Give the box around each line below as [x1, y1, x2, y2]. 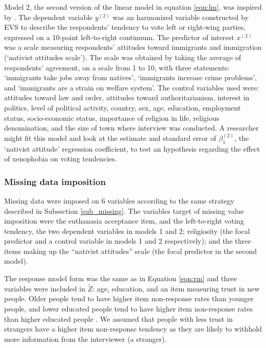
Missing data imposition [4, 175, 106, 188]
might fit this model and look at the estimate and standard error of [4, 132, 217, 143]
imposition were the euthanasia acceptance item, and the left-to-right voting [4, 215, 244, 226]
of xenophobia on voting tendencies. [4, 153, 117, 164]
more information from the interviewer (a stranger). [4, 333, 167, 344]
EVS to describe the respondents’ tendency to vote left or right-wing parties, [4, 22, 246, 32]
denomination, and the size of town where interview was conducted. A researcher [4, 122, 259, 133]
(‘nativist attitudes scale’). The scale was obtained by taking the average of [4, 51, 241, 62]
